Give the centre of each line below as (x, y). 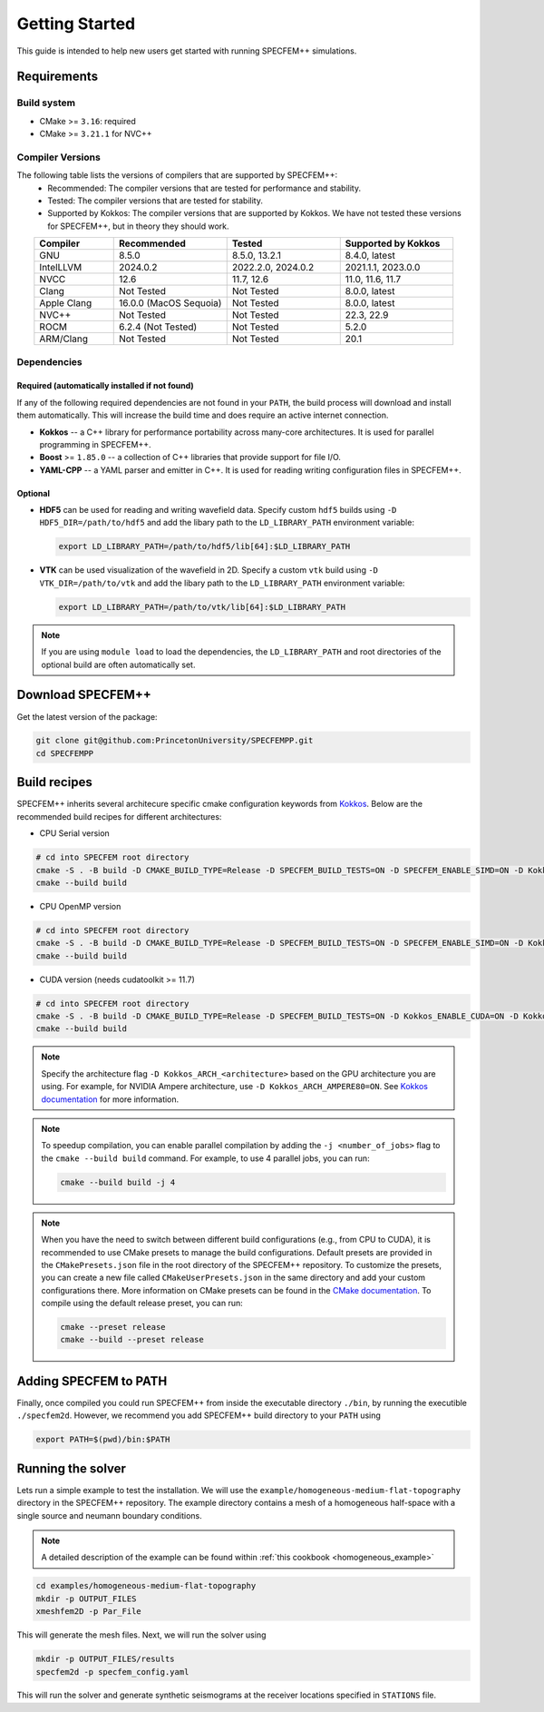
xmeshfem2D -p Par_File (89, 1612)
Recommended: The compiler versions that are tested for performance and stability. (204, 188)
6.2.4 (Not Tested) (158, 327)
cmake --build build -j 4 (118, 1182)
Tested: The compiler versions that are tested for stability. (155, 201)
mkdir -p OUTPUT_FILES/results (106, 1659)
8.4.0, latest (370, 256)
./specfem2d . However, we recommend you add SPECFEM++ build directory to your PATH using (199, 1415)
